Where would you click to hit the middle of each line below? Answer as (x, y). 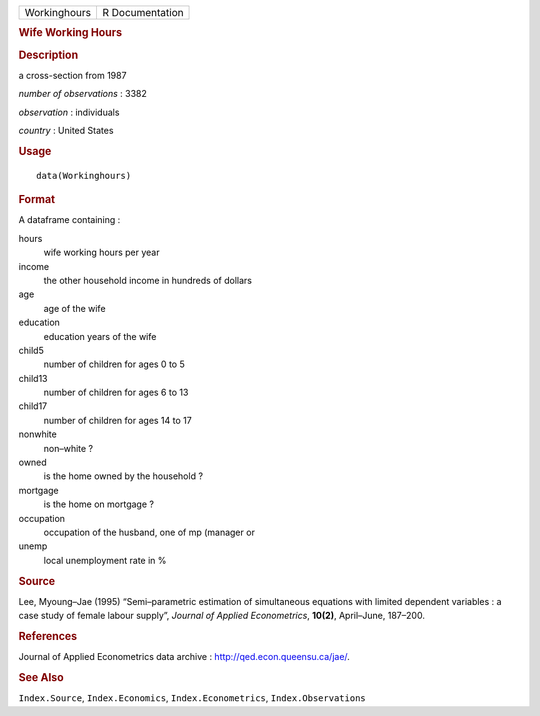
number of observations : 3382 (82, 94)
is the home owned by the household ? (123, 476)
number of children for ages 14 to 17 (117, 420)
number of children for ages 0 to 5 (114, 364)
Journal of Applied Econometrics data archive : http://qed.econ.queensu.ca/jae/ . (184, 657)
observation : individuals (69, 112)
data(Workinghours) (84, 175)
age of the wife (74, 308)
